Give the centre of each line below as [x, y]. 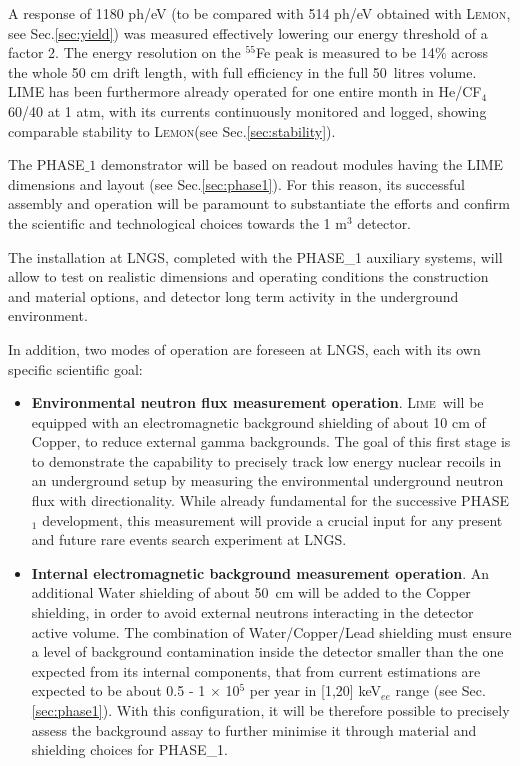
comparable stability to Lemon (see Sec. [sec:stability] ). [172, 130]
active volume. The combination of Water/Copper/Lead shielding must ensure [271, 631]
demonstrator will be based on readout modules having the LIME [302, 164]
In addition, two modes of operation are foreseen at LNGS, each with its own [244, 348]
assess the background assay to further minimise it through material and [254, 729]
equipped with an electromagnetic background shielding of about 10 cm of [258, 421]
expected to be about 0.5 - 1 [118, 690]
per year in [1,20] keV [315, 690]
